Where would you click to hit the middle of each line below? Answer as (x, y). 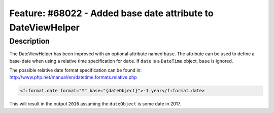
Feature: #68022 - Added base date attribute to (111, 13)
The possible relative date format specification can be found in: (76, 70)
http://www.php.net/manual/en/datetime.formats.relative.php (73, 77)
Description (30, 41)
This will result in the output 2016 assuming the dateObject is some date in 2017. (95, 104)
